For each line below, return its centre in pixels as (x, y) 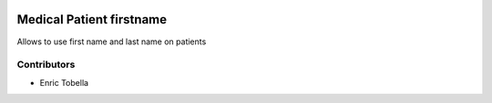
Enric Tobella (64, 82)
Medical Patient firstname (92, 19)
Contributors (46, 65)
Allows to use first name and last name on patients (112, 42)
